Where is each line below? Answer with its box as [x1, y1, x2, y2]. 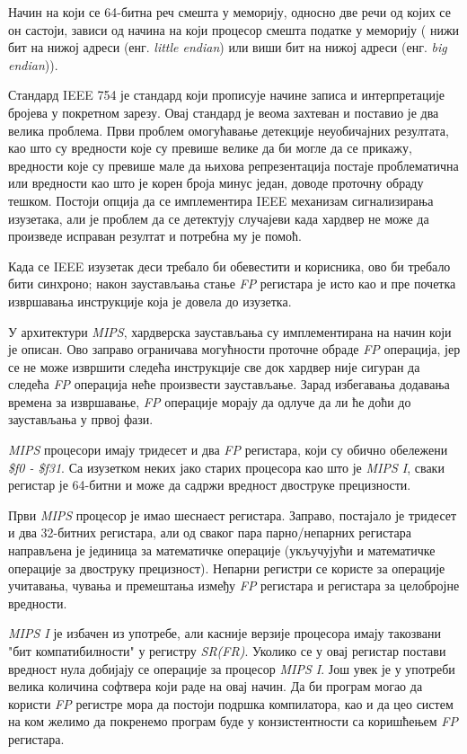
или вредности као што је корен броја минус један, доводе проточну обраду [8, 173, 424, 192]
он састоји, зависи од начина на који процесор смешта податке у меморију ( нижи [8, 20, 460, 39]
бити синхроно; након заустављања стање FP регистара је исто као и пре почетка [8, 274, 456, 293]
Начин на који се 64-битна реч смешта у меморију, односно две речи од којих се [8, 3, 451, 21]
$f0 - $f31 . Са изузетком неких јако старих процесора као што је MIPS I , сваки [8, 457, 445, 476]
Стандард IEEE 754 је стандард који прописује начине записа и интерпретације [8, 85, 445, 104]
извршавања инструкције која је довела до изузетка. [8, 291, 292, 310]
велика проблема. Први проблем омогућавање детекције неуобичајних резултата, [8, 120, 449, 139]
